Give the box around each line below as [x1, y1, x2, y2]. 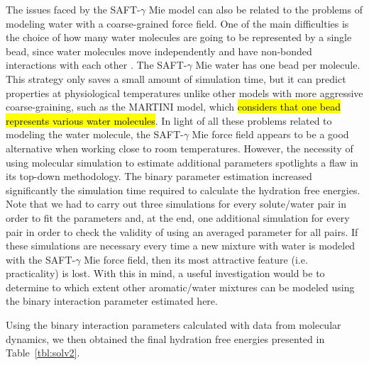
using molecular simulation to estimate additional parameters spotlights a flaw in [6, 155, 358, 169]
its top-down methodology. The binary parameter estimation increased [6, 169, 312, 184]
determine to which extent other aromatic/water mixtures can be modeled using [6, 279, 355, 294]
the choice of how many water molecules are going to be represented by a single [6, 30, 352, 45]
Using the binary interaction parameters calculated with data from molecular [6, 318, 341, 332]
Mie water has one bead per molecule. [195, 57, 360, 72]
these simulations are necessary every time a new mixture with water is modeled [6, 238, 356, 253]
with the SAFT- [6, 252, 76, 266]
